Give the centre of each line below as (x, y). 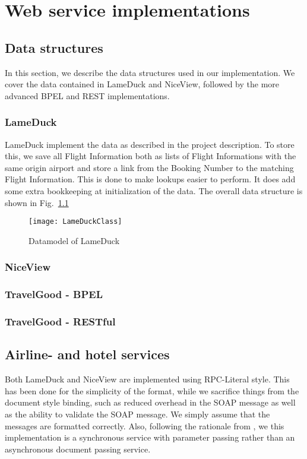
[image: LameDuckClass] (75, 222)
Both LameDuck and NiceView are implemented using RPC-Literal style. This (147, 379)
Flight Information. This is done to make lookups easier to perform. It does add (150, 179)
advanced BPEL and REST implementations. (87, 95)
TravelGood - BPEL (54, 294)
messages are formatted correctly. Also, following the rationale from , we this (145, 425)
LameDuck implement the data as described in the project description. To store (150, 144)
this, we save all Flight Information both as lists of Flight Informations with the (151, 156)
